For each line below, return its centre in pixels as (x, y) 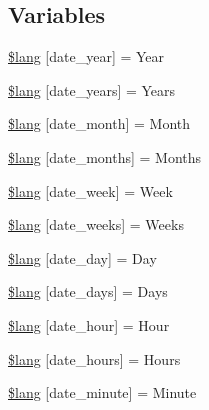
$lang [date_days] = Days (88, 291)
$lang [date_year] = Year (86, 56)
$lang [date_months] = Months (105, 156)
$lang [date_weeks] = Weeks (96, 224)
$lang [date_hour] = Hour (89, 324)
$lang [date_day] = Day (82, 257)
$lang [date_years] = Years (92, 89)
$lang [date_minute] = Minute (102, 392)
